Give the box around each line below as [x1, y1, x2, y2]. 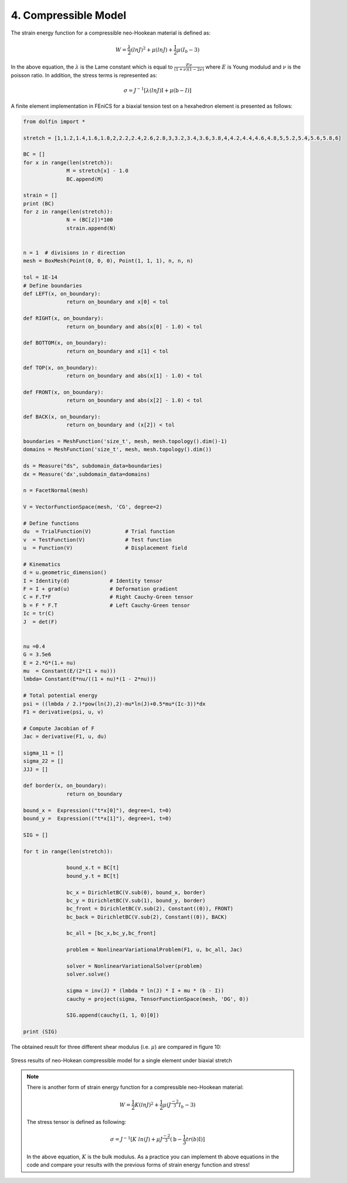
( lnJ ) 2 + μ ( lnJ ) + [131, 45, 173, 53]
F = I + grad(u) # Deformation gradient [23, 586, 178, 592]
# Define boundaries [23, 282, 82, 289]
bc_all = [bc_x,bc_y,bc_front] [66, 930, 157, 937]
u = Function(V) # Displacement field [23, 545, 188, 551]
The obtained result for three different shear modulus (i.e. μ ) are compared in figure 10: [11, 1044, 222, 1051]
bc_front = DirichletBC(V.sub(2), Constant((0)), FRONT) [66, 905, 234, 912]
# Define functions [23, 520, 79, 527]
